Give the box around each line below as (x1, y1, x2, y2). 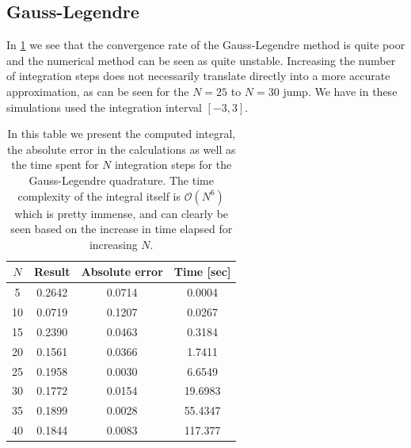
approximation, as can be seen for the (6, 82, 189, 99)
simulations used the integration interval (6, 98, 202, 115)
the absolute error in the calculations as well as (6, 140, 236, 157)
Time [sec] (173, 263, 231, 280)
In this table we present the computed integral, (7, 125, 236, 142)
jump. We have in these (283, 82, 398, 99)
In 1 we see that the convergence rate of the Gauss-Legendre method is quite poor (6, 36, 405, 53)
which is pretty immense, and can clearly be (14, 205, 229, 221)
